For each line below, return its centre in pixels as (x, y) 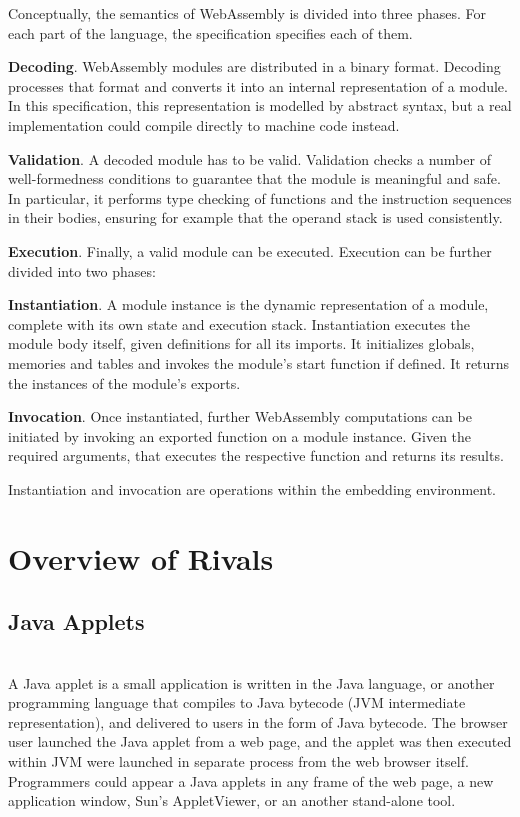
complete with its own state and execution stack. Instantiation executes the (239, 323)
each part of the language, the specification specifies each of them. (210, 32)
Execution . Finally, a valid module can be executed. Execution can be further (250, 250)
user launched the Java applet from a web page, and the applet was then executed (260, 741)
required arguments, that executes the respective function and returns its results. (256, 455)
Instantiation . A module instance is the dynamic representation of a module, (248, 304)
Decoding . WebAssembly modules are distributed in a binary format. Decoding (254, 66)
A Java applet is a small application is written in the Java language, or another (251, 682)
